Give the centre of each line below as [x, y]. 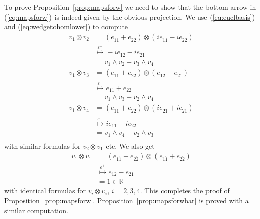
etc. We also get [130, 146]
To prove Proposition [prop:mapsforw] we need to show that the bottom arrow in [130, 7]
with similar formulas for [42, 146]
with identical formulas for [45, 190]
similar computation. [36, 210]
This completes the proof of [187, 190]
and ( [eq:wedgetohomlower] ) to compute [66, 26]
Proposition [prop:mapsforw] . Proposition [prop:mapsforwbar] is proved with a [126, 200]
